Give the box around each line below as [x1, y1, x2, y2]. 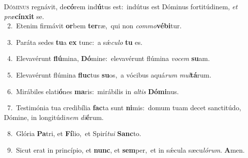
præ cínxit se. [4, 11, 44, 21]
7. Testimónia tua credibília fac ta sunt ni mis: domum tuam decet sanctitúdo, [7, 102, 241, 113]
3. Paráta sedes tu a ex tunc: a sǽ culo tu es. [7, 37, 143, 47]
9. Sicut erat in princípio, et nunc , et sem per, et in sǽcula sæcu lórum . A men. [7, 144, 245, 155]
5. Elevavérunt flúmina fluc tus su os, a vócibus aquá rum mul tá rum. [7, 69, 211, 79]
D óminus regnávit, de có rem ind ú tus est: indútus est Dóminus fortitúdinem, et [4, 1, 238, 11]
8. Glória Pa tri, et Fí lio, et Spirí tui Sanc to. [7, 128, 141, 138]
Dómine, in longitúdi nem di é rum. [4, 112, 104, 122]
